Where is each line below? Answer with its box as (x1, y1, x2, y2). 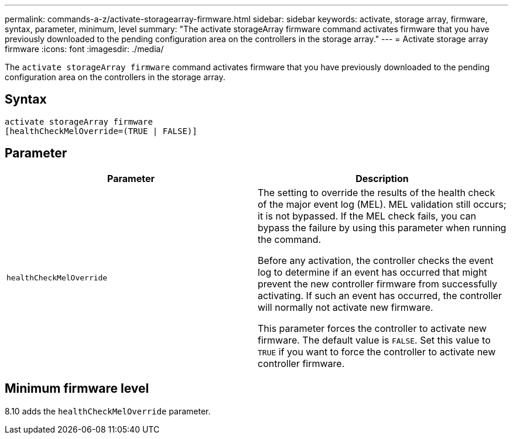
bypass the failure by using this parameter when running (258, 221, 507, 234)
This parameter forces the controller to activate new (258, 322, 487, 334)
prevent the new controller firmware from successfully (258, 277, 497, 290)
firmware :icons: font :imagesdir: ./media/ (5, 44, 164, 54)
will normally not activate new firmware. (258, 301, 433, 313)
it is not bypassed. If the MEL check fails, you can (258, 210, 476, 222)
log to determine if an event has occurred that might (258, 266, 487, 278)
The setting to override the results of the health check (258, 186, 495, 198)
